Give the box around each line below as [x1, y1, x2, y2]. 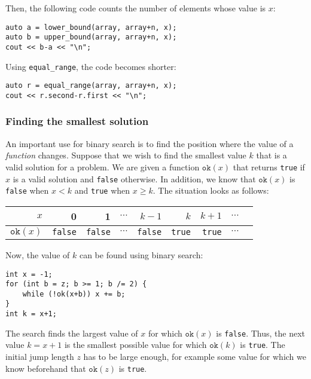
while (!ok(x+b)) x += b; [22, 289, 126, 298]
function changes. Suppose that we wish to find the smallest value [5, 149, 246, 161]
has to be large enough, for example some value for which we [83, 350, 306, 363]
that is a [256, 149, 287, 161]
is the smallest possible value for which [64, 338, 207, 351]
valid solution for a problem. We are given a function [5, 160, 200, 173]
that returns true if [233, 160, 305, 173]
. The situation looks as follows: [153, 184, 269, 197]
